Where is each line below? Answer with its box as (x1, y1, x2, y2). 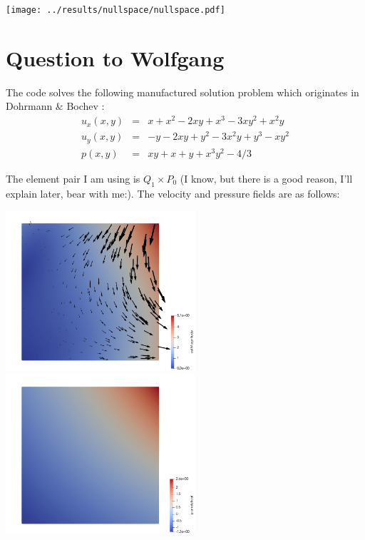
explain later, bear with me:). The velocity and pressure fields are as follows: (6, 185, 340, 200)
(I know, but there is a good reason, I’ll (180, 170, 353, 185)
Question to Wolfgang (6, 43, 225, 72)
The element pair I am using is (6, 170, 140, 185)
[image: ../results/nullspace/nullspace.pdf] (6, 5, 225, 15)
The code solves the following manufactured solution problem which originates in (6, 84, 359, 99)
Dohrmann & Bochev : (6, 98, 105, 113)
